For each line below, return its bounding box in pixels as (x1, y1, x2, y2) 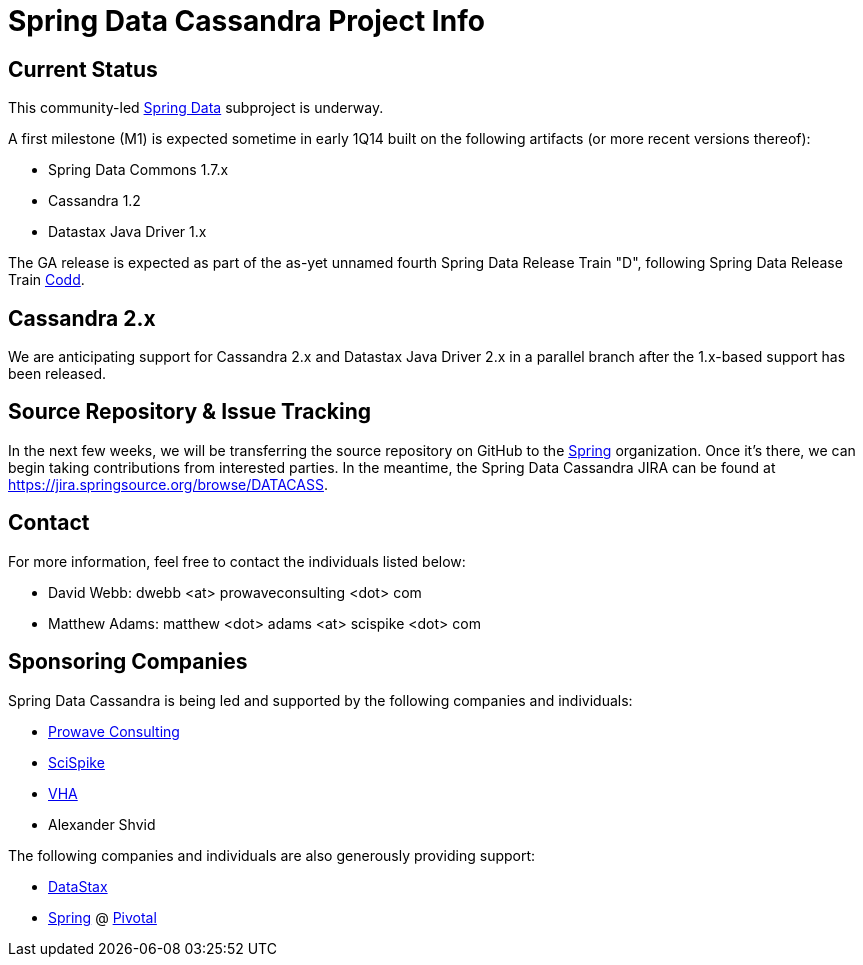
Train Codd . (8, 271, 85, 289)
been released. (8, 365, 107, 383)
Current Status (8, 56, 158, 82)
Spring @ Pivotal (48, 908, 157, 926)
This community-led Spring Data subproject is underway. (8, 99, 384, 117)
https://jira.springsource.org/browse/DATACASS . (8, 475, 328, 493)
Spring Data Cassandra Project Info (8, 4, 485, 38)
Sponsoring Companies (8, 649, 248, 675)
